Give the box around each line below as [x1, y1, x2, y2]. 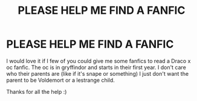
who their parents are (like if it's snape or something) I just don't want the [6, 70, 189, 77]
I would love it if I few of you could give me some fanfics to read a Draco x [6, 57, 191, 64]
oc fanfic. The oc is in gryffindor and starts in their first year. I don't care [6, 64, 186, 71]
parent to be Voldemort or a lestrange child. [6, 76, 115, 84]
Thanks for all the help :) [6, 88, 67, 95]
